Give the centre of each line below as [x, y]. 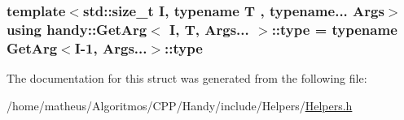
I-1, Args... [111, 47]
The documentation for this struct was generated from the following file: [187, 78]
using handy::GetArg [77, 29]
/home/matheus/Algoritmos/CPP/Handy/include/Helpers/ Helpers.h [180, 105]
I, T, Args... [209, 29]
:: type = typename [334, 29]
